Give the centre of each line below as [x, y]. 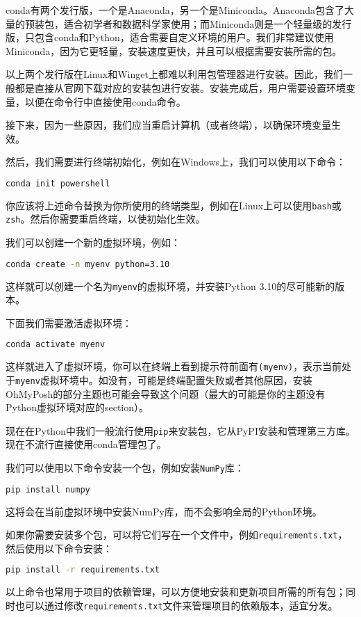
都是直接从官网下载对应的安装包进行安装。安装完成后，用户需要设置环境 [180, 87]
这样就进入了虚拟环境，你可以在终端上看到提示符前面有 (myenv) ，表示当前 [174, 366]
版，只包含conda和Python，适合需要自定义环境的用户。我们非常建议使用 [170, 37]
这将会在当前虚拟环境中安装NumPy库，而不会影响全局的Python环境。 [164, 511]
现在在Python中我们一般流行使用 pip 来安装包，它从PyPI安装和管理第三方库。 [180, 430]
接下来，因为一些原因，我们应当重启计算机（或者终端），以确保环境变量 [168, 125]
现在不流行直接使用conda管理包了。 [86, 444]
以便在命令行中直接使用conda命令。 [105, 101]
